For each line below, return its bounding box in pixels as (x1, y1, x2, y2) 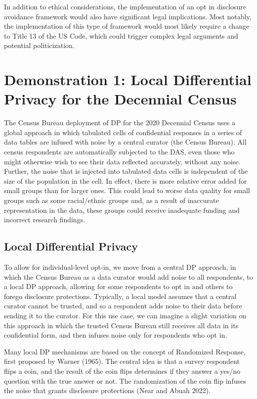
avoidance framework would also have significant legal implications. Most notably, (4, 11, 252, 21)
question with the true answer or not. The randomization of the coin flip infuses (4, 375, 246, 386)
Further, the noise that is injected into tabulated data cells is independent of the (4, 166, 248, 176)
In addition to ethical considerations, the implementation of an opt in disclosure (4, 1, 247, 11)
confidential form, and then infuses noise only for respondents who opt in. (4, 330, 227, 340)
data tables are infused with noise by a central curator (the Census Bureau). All (4, 137, 247, 147)
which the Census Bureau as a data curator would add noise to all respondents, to (4, 271, 253, 282)
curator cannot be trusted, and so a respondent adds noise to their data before (4, 300, 242, 311)
